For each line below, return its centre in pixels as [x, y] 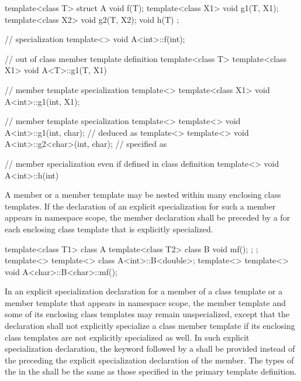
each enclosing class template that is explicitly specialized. [109, 229]
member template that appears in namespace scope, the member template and [145, 302]
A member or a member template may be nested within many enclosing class [143, 195]
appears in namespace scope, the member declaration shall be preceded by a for [148, 217]
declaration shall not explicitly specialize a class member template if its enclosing [150, 326]
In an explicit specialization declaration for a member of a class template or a [144, 291]
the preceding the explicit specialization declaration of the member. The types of [149, 360]
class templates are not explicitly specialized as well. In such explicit [127, 337]
